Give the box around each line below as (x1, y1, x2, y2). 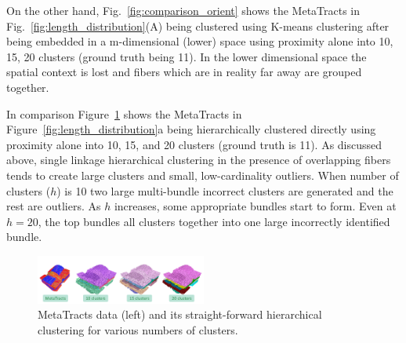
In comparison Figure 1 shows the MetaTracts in (6, 105, 242, 122)
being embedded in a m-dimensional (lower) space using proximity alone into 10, (6, 33, 393, 49)
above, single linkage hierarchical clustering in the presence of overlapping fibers (6, 151, 391, 168)
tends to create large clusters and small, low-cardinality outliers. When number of (6, 166, 399, 183)
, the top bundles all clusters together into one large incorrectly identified (38, 213, 390, 229)
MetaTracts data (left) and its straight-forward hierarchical (38, 306, 322, 323)
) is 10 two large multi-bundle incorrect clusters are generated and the (56, 182, 393, 199)
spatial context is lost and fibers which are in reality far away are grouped (6, 64, 362, 80)
